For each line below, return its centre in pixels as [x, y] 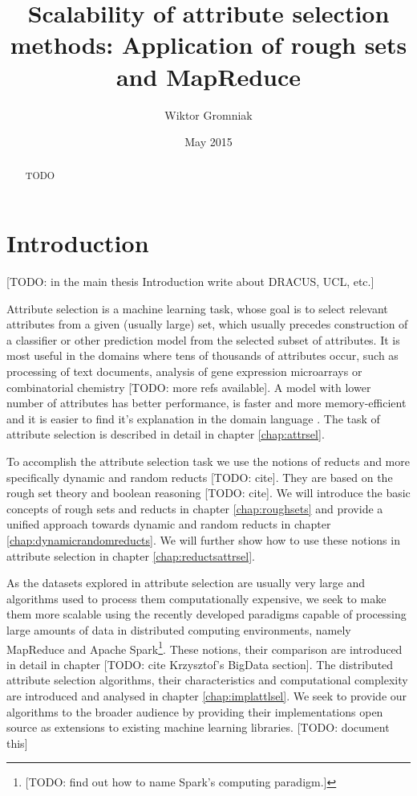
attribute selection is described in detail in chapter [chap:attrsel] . [166, 434]
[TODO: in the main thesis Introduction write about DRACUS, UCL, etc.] [190, 282]
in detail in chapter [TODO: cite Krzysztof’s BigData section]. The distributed [200, 664]
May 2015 [208, 142]
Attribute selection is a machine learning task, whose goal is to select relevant [197, 308]
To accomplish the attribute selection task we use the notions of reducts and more [208, 461]
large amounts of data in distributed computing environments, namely [179, 629]
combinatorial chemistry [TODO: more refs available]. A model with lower [189, 387]
